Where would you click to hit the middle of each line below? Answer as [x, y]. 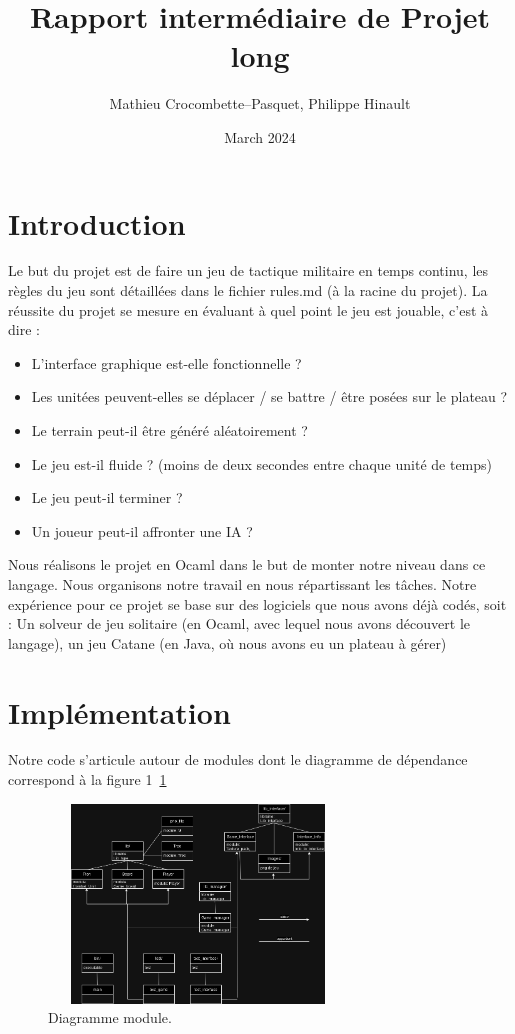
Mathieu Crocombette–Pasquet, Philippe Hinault [260, 103]
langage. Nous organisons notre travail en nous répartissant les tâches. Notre [242, 583]
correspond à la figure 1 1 [87, 779]
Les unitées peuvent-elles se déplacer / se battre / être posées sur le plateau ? [269, 396]
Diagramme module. [110, 1017]
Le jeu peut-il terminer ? [107, 497]
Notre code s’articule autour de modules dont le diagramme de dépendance [238, 759]
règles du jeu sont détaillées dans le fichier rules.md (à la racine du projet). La [248, 290]
